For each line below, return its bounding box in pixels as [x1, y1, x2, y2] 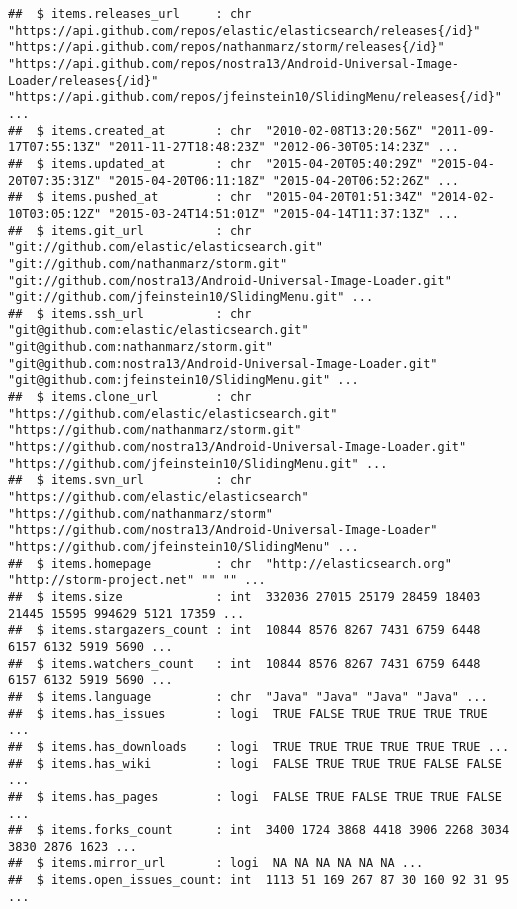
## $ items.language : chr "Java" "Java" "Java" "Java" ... [8, 689, 488, 704]
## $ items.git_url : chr [8, 223, 252, 238]
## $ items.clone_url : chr [8, 390, 252, 405]
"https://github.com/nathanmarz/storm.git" [8, 423, 302, 438]
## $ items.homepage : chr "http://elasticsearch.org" [8, 556, 452, 571]
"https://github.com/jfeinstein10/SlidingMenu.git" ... [8, 456, 388, 471]
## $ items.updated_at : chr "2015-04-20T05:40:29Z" [8, 156, 424, 171]
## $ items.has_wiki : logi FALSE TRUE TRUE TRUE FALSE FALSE [8, 756, 502, 771]
